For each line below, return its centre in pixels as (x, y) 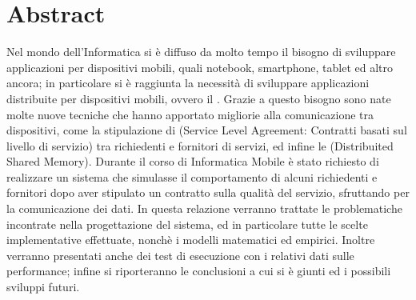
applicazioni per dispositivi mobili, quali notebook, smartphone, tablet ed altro (200, 67)
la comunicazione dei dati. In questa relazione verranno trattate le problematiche (204, 208)
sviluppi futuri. (43, 287)
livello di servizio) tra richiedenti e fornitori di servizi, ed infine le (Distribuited (200, 145)
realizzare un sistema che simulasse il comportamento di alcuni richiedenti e (192, 176)
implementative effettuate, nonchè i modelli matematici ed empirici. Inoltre (191, 240)
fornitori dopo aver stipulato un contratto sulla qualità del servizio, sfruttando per (208, 192)
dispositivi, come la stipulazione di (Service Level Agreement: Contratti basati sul (207, 130)
